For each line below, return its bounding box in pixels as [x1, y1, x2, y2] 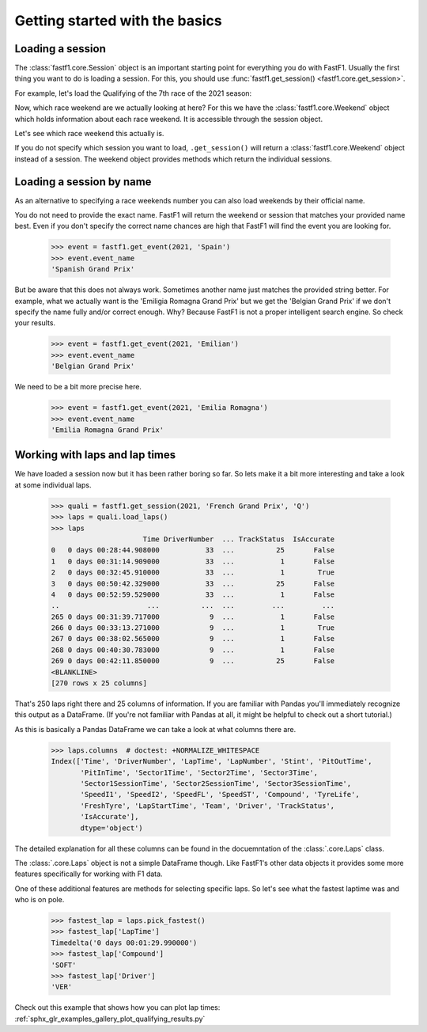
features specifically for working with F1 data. [14, 869, 163, 878]
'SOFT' [51, 960, 77, 969]
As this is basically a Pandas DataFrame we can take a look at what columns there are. [14, 724, 297, 734]
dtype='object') [80, 823, 144, 833]
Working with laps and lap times [14, 448, 176, 462]
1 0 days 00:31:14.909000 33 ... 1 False [51, 556, 335, 566]
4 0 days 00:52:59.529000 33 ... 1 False [51, 590, 335, 599]
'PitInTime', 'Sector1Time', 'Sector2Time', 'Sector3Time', [80, 768, 319, 777]
